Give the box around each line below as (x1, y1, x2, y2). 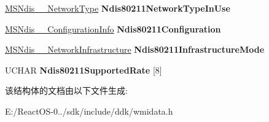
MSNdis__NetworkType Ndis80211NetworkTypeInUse (5, 2, 230, 14)
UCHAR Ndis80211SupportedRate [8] (5, 63, 162, 76)
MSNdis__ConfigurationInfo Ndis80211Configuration (5, 22, 221, 35)
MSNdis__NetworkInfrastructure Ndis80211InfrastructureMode (5, 43, 265, 56)
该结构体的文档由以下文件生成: (5, 84, 128, 97)
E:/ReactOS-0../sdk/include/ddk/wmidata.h (5, 104, 173, 117)
